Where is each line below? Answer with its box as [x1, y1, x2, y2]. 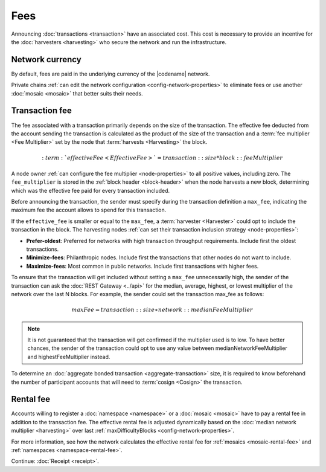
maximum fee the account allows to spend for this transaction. [11, 206, 167, 214]
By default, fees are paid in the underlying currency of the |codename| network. [11, 70, 210, 77]
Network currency [11, 54, 81, 65]
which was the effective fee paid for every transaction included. [11, 187, 170, 194]
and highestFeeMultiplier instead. [27, 353, 110, 360]
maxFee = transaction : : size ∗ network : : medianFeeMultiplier [71, 306, 254, 314]
